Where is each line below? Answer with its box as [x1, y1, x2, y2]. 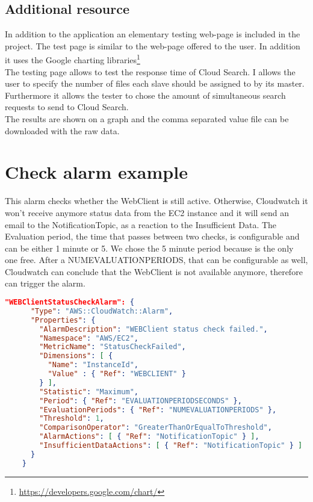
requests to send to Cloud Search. [5, 101, 129, 113]
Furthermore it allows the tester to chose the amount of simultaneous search [5, 88, 286, 101]
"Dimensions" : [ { [39, 352, 113, 361]
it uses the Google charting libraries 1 [5, 52, 140, 66]
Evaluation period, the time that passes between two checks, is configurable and [5, 230, 300, 243]
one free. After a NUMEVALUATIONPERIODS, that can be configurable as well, [5, 253, 308, 266]
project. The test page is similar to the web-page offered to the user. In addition [5, 39, 300, 52]
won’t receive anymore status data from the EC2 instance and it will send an [5, 206, 289, 218]
